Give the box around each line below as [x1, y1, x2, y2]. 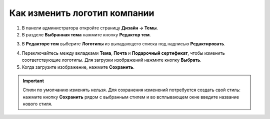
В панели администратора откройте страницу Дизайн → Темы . [21, 25, 158, 31]
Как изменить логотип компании [9, 7, 154, 18]
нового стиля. [22, 101, 52, 107]
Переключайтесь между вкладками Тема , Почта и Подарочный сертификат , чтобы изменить [21, 50, 225, 56]
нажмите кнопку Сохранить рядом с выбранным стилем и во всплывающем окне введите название [22, 94, 239, 100]
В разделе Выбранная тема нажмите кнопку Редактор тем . [21, 31, 151, 37]
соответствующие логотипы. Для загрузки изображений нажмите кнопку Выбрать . [21, 57, 202, 63]
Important [22, 78, 44, 84]
